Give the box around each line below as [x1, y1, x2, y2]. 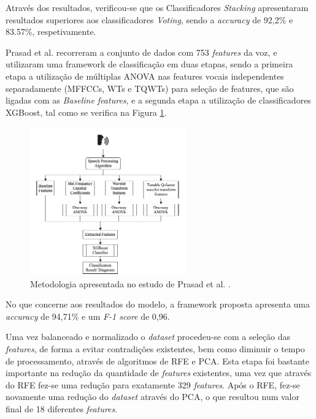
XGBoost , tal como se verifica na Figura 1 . [6, 105, 167, 118]
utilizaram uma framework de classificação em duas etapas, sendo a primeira [6, 58, 293, 70]
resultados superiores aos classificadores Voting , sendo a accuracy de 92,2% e [6, 13, 293, 26]
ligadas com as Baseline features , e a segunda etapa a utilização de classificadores [6, 94, 311, 107]
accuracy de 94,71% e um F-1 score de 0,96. [6, 309, 170, 322]
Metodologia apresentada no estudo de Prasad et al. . [30, 277, 231, 290]
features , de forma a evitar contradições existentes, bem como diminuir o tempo [6, 342, 305, 355]
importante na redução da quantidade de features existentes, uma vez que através [6, 366, 312, 379]
